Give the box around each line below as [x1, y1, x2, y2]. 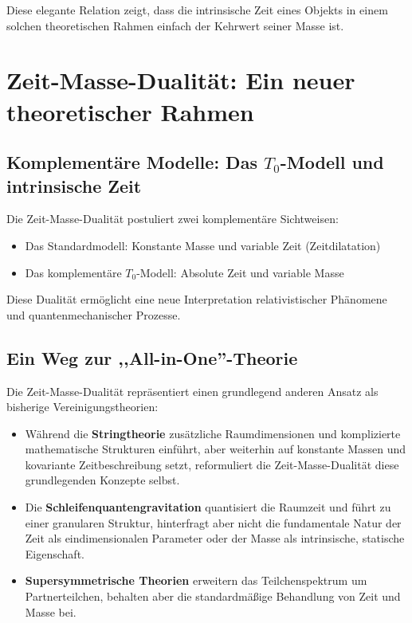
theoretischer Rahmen [6, 95, 254, 127]
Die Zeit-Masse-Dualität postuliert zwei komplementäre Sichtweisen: [6, 210, 339, 227]
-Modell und [280, 150, 384, 174]
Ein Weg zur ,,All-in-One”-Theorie [6, 345, 298, 370]
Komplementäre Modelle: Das [6, 150, 257, 174]
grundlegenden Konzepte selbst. [25, 472, 180, 488]
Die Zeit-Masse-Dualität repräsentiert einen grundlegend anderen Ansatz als [6, 382, 379, 399]
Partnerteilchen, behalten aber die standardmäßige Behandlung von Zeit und [25, 588, 401, 605]
